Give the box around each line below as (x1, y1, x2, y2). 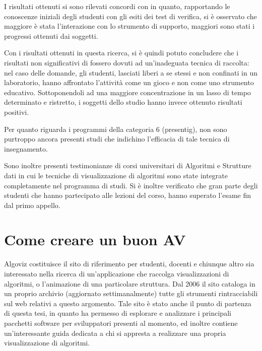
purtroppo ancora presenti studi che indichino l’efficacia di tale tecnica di (4, 133, 230, 144)
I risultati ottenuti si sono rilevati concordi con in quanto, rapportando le (4, 1, 230, 11)
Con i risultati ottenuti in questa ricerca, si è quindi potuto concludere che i (4, 47, 239, 58)
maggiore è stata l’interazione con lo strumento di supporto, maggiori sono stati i (4, 21, 255, 31)
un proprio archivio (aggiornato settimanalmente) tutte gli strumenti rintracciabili (4, 288, 258, 299)
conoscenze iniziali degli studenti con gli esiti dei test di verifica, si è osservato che (4, 11, 257, 21)
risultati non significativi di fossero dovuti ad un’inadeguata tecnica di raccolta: (4, 57, 249, 67)
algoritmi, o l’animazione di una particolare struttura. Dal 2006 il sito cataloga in (4, 278, 255, 289)
